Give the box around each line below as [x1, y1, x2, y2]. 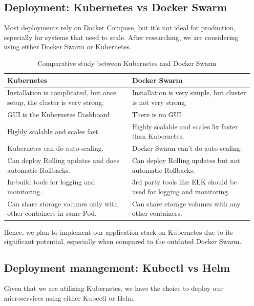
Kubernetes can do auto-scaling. [7, 143, 104, 153]
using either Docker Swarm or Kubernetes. [4, 41, 131, 52]
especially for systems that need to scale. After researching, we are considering [4, 32, 238, 42]
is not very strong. [132, 97, 187, 107]
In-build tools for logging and [7, 177, 95, 187]
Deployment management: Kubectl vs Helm [4, 260, 230, 275]
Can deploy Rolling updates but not [132, 155, 240, 165]
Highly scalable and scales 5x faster [132, 121, 238, 131]
